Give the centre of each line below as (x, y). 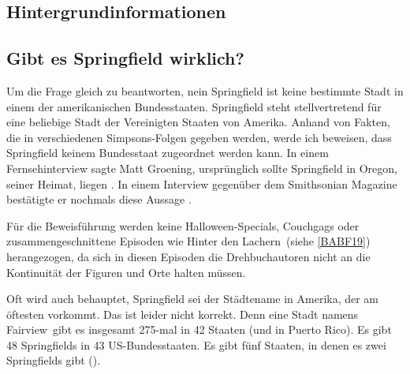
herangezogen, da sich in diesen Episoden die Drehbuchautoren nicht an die (188, 256)
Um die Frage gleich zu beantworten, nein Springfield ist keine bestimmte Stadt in (205, 90)
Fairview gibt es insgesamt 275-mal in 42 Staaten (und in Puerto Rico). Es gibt (199, 329)
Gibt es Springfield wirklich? (125, 58)
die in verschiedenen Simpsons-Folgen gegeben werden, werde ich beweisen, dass (199, 137)
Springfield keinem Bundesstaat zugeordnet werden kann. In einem (168, 153)
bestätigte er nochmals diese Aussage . (99, 199)
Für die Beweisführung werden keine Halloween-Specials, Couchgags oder (183, 225)
